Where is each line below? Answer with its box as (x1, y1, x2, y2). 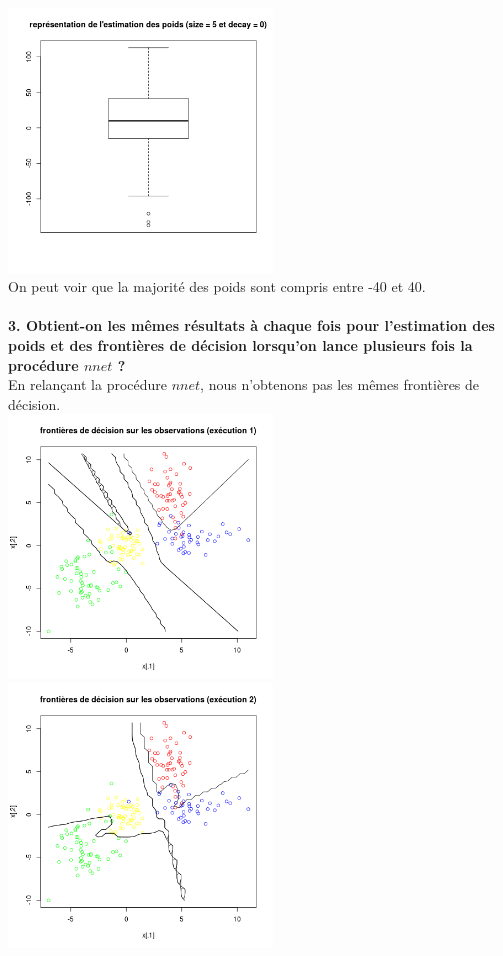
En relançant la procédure (8, 374, 167, 395)
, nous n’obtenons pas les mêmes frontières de (200, 374, 480, 395)
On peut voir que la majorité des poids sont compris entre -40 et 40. (8, 276, 426, 297)
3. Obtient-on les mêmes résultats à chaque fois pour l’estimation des (8, 315, 495, 336)
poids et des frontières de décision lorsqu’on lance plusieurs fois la (8, 334, 473, 355)
